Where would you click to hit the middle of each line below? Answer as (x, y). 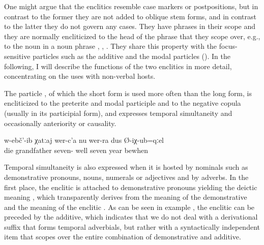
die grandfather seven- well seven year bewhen (76, 150)
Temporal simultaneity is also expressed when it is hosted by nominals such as (126, 167)
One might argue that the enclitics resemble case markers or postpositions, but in (131, 6)
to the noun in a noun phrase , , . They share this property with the (111, 46)
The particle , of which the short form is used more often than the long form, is (128, 93)
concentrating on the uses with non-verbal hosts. (80, 76)
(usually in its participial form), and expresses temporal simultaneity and (118, 113)
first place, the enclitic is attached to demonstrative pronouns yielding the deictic (131, 187)
